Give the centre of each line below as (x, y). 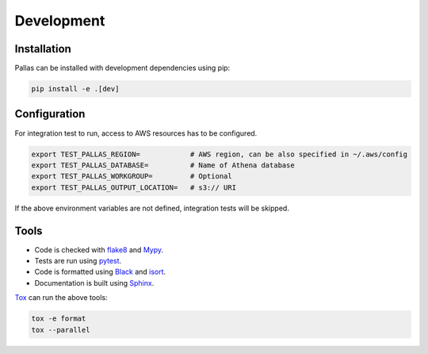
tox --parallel (61, 330)
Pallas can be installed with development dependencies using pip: (122, 68)
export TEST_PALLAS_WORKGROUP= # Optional (132, 176)
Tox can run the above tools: (61, 298)
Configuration (50, 114)
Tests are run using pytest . (78, 260)
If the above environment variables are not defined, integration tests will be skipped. (152, 208)
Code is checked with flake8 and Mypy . (99, 249)
